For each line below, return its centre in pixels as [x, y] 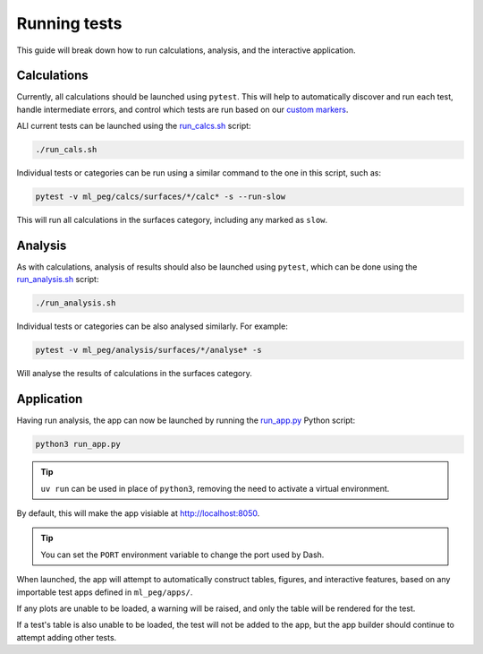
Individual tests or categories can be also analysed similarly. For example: [152, 326]
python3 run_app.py [78, 444]
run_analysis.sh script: [58, 280]
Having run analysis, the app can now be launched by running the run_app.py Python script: [186, 420]
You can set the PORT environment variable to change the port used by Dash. [182, 555]
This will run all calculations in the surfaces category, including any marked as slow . [172, 220]
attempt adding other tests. [67, 637]
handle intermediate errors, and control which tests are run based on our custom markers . [182, 109]
